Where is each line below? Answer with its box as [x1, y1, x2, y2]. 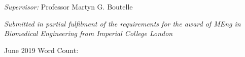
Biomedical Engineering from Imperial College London [4, 28, 173, 38]
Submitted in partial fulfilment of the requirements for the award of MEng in [4, 18, 241, 28]
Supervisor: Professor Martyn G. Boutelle [4, 1, 133, 11]
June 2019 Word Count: [4, 44, 79, 55]
